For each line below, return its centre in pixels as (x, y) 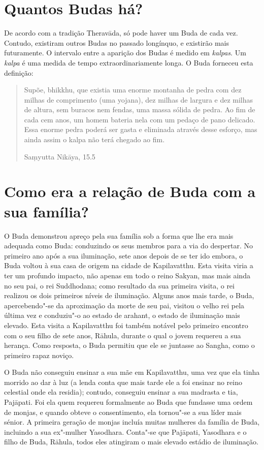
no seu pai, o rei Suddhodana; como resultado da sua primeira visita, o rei (119, 285)
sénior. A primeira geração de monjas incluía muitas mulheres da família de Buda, (132, 422)
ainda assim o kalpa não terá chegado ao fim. (94, 139)
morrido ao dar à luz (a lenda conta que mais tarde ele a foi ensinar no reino (123, 382)
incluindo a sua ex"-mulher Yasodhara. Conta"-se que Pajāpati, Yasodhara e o (125, 431)
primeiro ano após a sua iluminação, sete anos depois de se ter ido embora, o (124, 255)
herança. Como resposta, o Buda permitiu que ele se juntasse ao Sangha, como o (129, 345)
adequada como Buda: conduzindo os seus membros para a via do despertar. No (128, 246)
